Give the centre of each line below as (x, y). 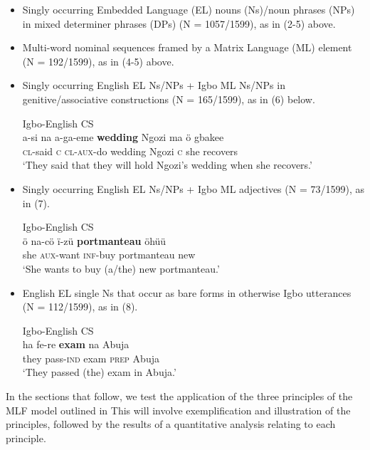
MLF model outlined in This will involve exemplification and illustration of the (178, 410)
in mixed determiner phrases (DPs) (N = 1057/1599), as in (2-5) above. (179, 23)
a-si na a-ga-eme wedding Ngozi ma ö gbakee (123, 137)
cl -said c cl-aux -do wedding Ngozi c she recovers (130, 151)
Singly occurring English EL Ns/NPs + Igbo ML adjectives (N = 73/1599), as (193, 188)
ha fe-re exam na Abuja (76, 344)
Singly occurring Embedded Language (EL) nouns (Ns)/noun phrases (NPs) (189, 9)
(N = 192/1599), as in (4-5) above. (98, 61)
